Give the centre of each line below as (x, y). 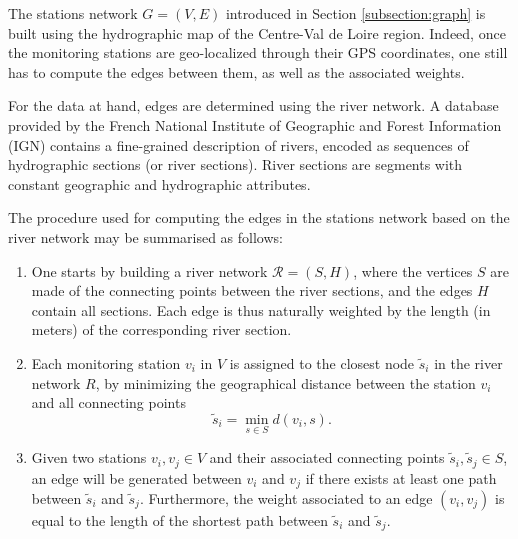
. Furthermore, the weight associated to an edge (286, 498)
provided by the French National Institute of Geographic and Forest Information (255, 124)
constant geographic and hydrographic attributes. (159, 183)
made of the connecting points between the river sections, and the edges (252, 290)
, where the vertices (413, 270)
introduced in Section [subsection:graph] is (355, 13)
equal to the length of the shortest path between (179, 520)
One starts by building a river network (149, 270)
